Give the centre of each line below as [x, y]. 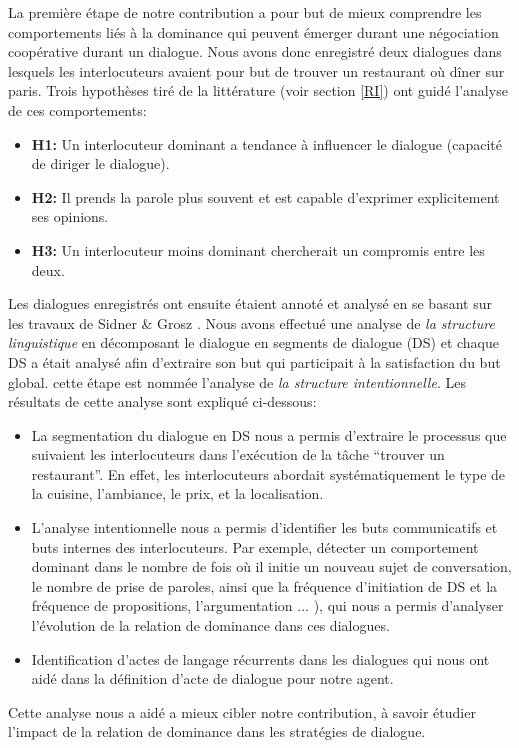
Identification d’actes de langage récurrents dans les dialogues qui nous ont [260, 658]
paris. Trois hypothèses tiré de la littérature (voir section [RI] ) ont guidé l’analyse [258, 90]
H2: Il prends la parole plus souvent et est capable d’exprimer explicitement [265, 196]
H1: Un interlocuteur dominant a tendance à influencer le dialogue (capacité [266, 143]
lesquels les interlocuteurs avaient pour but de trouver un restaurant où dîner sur [256, 70]
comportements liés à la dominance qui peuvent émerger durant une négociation [253, 31]
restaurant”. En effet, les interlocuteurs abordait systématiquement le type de [268, 473]
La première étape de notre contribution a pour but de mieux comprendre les [245, 12]
